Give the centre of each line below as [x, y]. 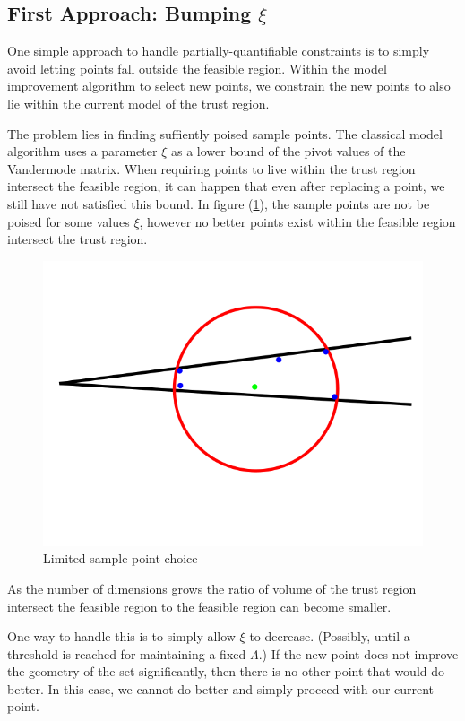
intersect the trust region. [77, 239]
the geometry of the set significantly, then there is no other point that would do [226, 671]
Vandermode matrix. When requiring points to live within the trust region [211, 168]
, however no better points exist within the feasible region [297, 221]
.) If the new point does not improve [358, 653]
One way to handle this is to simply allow [121, 636]
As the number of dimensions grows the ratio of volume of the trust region [212, 588]
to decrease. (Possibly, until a [330, 636]
